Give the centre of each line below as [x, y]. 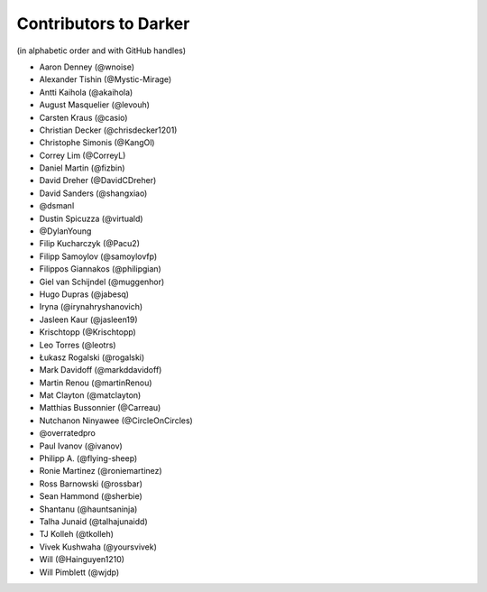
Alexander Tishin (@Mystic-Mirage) [106, 79]
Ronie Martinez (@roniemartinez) [101, 471]
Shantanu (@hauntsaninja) [88, 509]
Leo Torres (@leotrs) [78, 345]
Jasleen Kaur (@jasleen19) [89, 319]
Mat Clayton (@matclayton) [90, 395]
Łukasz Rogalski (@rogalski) [92, 357]
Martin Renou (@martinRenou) [96, 383]
